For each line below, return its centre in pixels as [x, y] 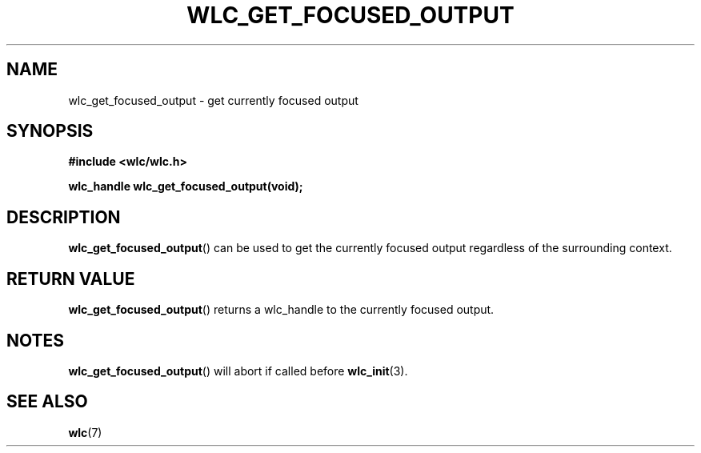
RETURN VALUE [71, 279]
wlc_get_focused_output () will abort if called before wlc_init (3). [238, 371]
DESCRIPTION [64, 217]
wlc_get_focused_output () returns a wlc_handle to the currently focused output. [281, 310]
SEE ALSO [47, 402]
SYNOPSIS [50, 131]
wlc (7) [85, 432]
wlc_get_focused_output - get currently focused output [213, 100]
